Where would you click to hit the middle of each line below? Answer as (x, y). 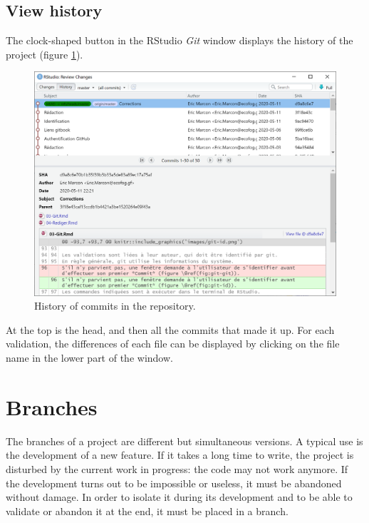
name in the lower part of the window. (89, 358)
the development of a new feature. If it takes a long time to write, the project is (180, 455)
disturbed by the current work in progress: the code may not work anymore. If (177, 468)
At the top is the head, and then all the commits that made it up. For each (170, 329)
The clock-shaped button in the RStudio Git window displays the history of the (180, 40)
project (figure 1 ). (45, 54)
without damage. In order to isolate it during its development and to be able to (179, 497)
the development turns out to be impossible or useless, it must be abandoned (174, 483)
